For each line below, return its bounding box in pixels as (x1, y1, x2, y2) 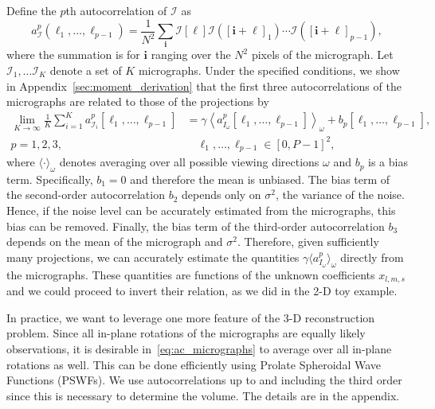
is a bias (368, 154, 408, 170)
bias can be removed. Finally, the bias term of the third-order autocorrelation (6, 217, 385, 234)
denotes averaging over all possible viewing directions (59, 154, 319, 170)
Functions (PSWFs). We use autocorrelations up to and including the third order (6, 372, 402, 388)
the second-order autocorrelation (6, 186, 165, 203)
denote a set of (49, 61, 122, 78)
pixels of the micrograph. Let (251, 46, 394, 63)
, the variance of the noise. (276, 186, 405, 203)
